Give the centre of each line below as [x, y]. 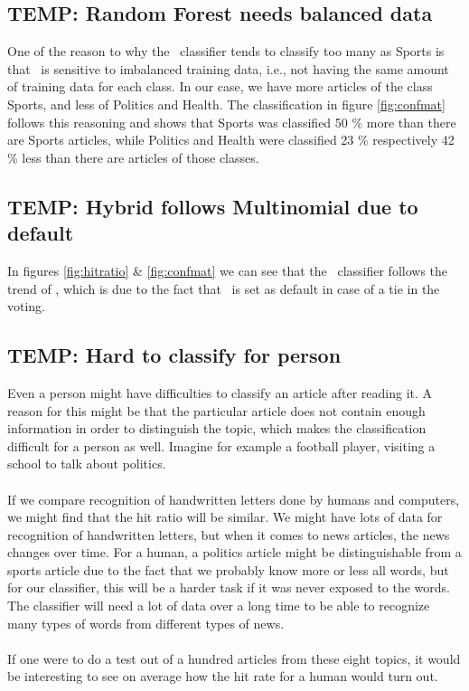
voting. [27, 306]
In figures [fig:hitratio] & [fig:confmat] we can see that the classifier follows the [228, 270]
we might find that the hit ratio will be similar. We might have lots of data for [225, 517]
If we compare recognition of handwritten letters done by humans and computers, [234, 499]
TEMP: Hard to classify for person [174, 355]
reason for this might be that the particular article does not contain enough [216, 410]
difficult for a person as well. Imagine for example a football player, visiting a [221, 445]
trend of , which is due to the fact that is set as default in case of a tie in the [224, 288]
